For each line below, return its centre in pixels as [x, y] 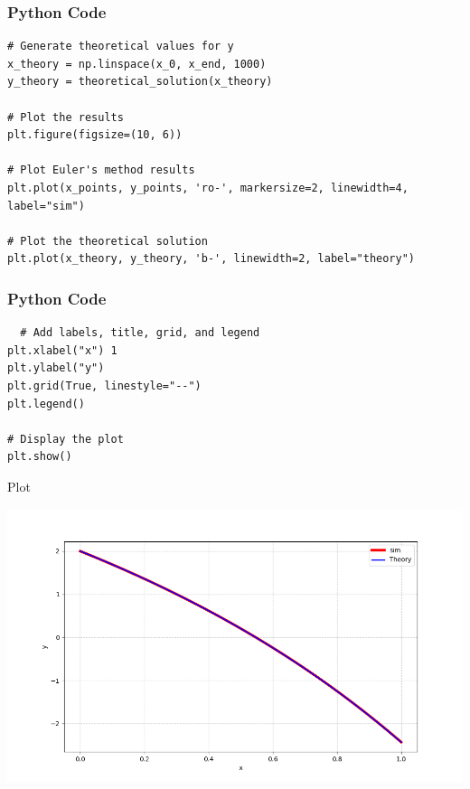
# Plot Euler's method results [101, 170]
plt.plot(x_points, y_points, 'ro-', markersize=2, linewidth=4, [208, 188]
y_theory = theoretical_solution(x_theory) [140, 82]
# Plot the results [66, 117]
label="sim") [46, 206]
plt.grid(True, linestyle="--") [104, 385]
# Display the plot [66, 439]
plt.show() [40, 457]
